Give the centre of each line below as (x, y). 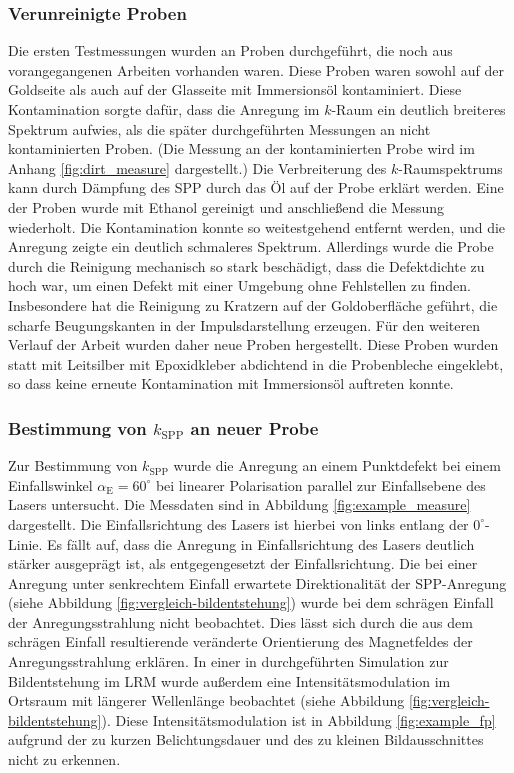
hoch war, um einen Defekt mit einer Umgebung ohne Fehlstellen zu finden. (239, 285)
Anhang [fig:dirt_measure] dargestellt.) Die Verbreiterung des (197, 167)
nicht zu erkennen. (64, 759)
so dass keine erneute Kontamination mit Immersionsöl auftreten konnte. (231, 383)
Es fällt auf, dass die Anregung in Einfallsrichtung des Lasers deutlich (261, 543)
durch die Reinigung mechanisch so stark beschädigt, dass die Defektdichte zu (246, 265)
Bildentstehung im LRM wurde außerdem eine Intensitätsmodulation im (229, 680)
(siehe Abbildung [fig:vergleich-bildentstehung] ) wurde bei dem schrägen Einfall (251, 602)
